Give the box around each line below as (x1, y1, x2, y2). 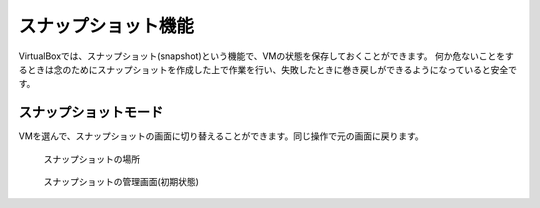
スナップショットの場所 (43, 153, 140, 165)
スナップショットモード (18, 104, 164, 121)
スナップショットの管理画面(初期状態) (43, 176, 200, 188)
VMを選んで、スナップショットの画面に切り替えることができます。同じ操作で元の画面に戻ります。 (18, 130, 424, 142)
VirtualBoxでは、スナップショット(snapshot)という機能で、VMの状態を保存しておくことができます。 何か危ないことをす (18, 50, 514, 62)
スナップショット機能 (18, 15, 195, 37)
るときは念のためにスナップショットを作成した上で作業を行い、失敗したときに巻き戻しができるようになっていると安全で (18, 63, 518, 75)
